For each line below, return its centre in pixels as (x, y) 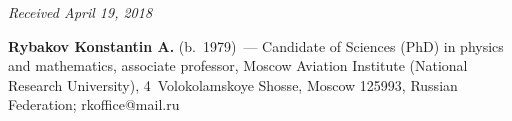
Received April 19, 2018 (80, 12)
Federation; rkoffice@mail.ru (94, 104)
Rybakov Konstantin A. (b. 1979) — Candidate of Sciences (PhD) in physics (256, 45)
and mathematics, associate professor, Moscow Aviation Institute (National (238, 65)
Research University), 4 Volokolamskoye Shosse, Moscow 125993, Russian (233, 84)
